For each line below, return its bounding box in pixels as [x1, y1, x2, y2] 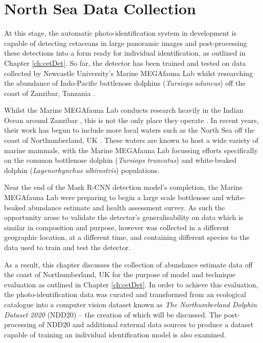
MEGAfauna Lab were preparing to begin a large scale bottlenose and [4, 192, 224, 203]
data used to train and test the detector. [4, 242, 131, 252]
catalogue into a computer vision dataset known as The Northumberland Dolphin [4, 299, 257, 309]
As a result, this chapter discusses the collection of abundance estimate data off [4, 259, 253, 269]
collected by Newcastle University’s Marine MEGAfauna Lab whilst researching [4, 67, 253, 78]
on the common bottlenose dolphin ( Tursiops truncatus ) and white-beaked [4, 155, 236, 165]
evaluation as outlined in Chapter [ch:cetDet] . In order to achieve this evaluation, [4, 279, 258, 289]
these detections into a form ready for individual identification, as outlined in [4, 47, 246, 58]
